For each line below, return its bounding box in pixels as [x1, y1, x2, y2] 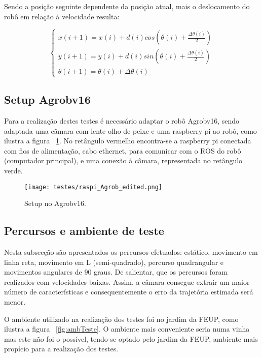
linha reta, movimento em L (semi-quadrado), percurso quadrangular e [4, 256, 224, 267]
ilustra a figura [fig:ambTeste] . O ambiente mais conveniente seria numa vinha [4, 323, 250, 334]
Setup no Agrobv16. [24, 198, 86, 209]
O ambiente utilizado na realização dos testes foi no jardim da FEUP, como [4, 313, 239, 324]
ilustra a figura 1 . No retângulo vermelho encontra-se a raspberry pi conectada [4, 135, 251, 146]
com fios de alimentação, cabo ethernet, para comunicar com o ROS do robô [4, 145, 241, 156]
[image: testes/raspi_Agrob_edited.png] [24, 183, 163, 191]
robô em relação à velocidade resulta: [4, 11, 120, 21]
